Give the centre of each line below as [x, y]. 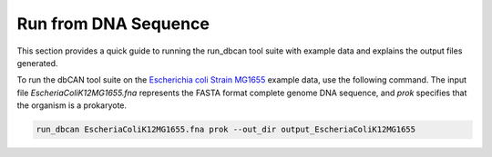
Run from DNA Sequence [113, 24]
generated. [37, 63]
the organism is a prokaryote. [72, 105]
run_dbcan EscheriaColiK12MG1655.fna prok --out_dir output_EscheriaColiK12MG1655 [226, 130]
